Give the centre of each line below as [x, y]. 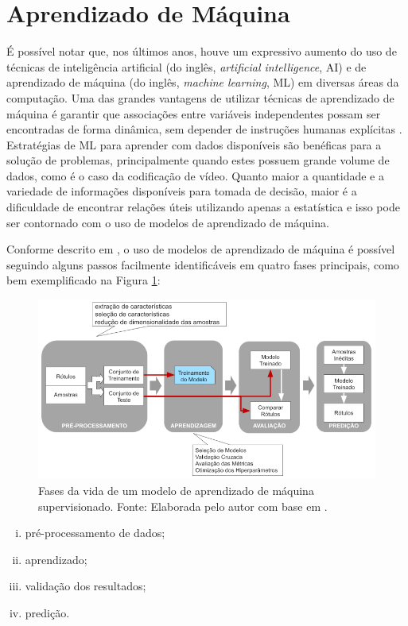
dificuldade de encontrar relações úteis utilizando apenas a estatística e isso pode [203, 207]
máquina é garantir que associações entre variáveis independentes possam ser [194, 113]
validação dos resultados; [85, 586]
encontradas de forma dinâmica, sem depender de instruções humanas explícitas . [204, 129]
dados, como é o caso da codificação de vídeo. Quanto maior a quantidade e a [195, 175]
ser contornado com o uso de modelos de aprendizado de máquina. [168, 222]
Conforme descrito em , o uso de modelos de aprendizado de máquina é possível [201, 249]
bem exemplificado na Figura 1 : [84, 280]
